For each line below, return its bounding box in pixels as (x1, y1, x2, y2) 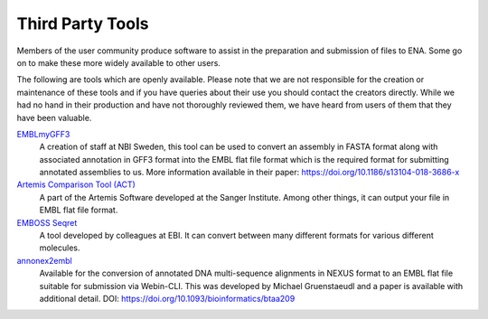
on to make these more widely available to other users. (16, 57, 221, 68)
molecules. (39, 242, 80, 253)
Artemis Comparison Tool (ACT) (16, 179, 136, 190)
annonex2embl (16, 255, 72, 266)
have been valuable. (16, 112, 92, 123)
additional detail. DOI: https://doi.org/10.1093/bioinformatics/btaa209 (39, 293, 296, 304)
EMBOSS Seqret (16, 217, 78, 228)
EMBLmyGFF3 (16, 128, 70, 139)
